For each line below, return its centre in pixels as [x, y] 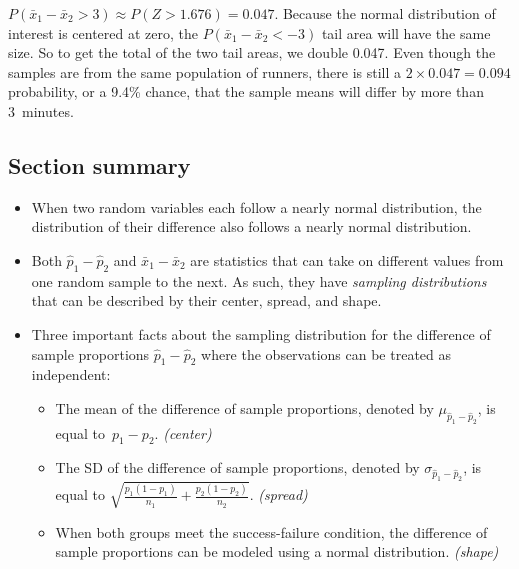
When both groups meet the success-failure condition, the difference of [271, 531]
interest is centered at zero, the [103, 32]
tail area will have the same [406, 32]
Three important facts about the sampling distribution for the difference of [261, 333]
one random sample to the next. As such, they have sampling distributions [259, 280]
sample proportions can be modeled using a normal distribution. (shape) [277, 551]
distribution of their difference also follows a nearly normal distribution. [251, 226]
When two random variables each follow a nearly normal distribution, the [256, 206]
